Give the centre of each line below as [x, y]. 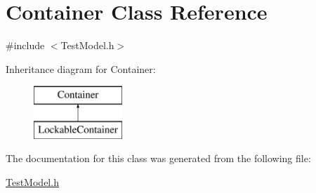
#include [25, 45]
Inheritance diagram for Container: [81, 68]
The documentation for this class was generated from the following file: [158, 158]
